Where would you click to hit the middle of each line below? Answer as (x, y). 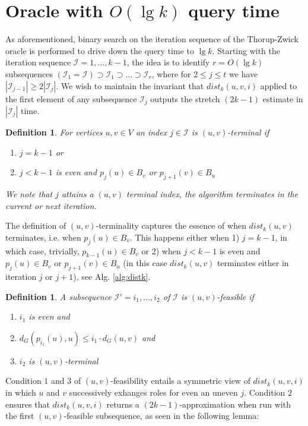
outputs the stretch (185, 98)
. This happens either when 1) (185, 237)
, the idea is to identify (168, 62)
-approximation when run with (235, 404)
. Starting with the (246, 50)
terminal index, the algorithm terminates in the (212, 193)
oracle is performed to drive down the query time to (100, 50)
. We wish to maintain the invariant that (130, 85)
